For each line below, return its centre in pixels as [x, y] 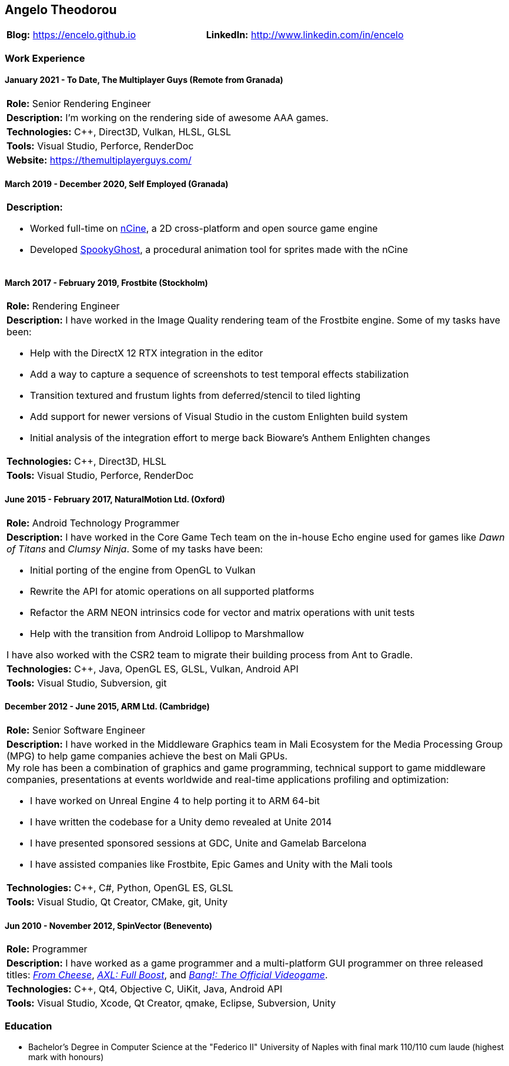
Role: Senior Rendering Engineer [79, 104]
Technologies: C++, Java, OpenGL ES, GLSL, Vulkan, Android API [153, 669]
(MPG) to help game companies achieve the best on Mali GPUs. [147, 756]
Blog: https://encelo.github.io [71, 35]
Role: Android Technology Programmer [93, 523]
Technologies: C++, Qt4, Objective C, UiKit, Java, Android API [145, 989]
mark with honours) [66, 1057]
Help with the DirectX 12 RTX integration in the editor [147, 353]
